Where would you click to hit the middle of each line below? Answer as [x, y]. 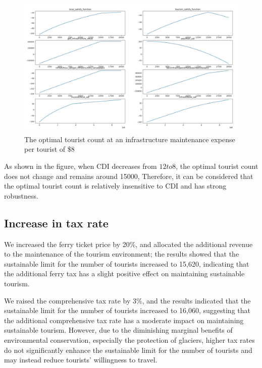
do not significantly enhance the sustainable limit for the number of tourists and [128, 350]
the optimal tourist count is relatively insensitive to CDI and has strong [115, 186]
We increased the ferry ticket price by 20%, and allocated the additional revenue [128, 244]
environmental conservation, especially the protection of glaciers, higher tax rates [129, 340]
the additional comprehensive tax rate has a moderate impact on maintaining [124, 320]
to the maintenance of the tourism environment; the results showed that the [122, 254]
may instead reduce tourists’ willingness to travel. [81, 360]
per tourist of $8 [49, 149]
